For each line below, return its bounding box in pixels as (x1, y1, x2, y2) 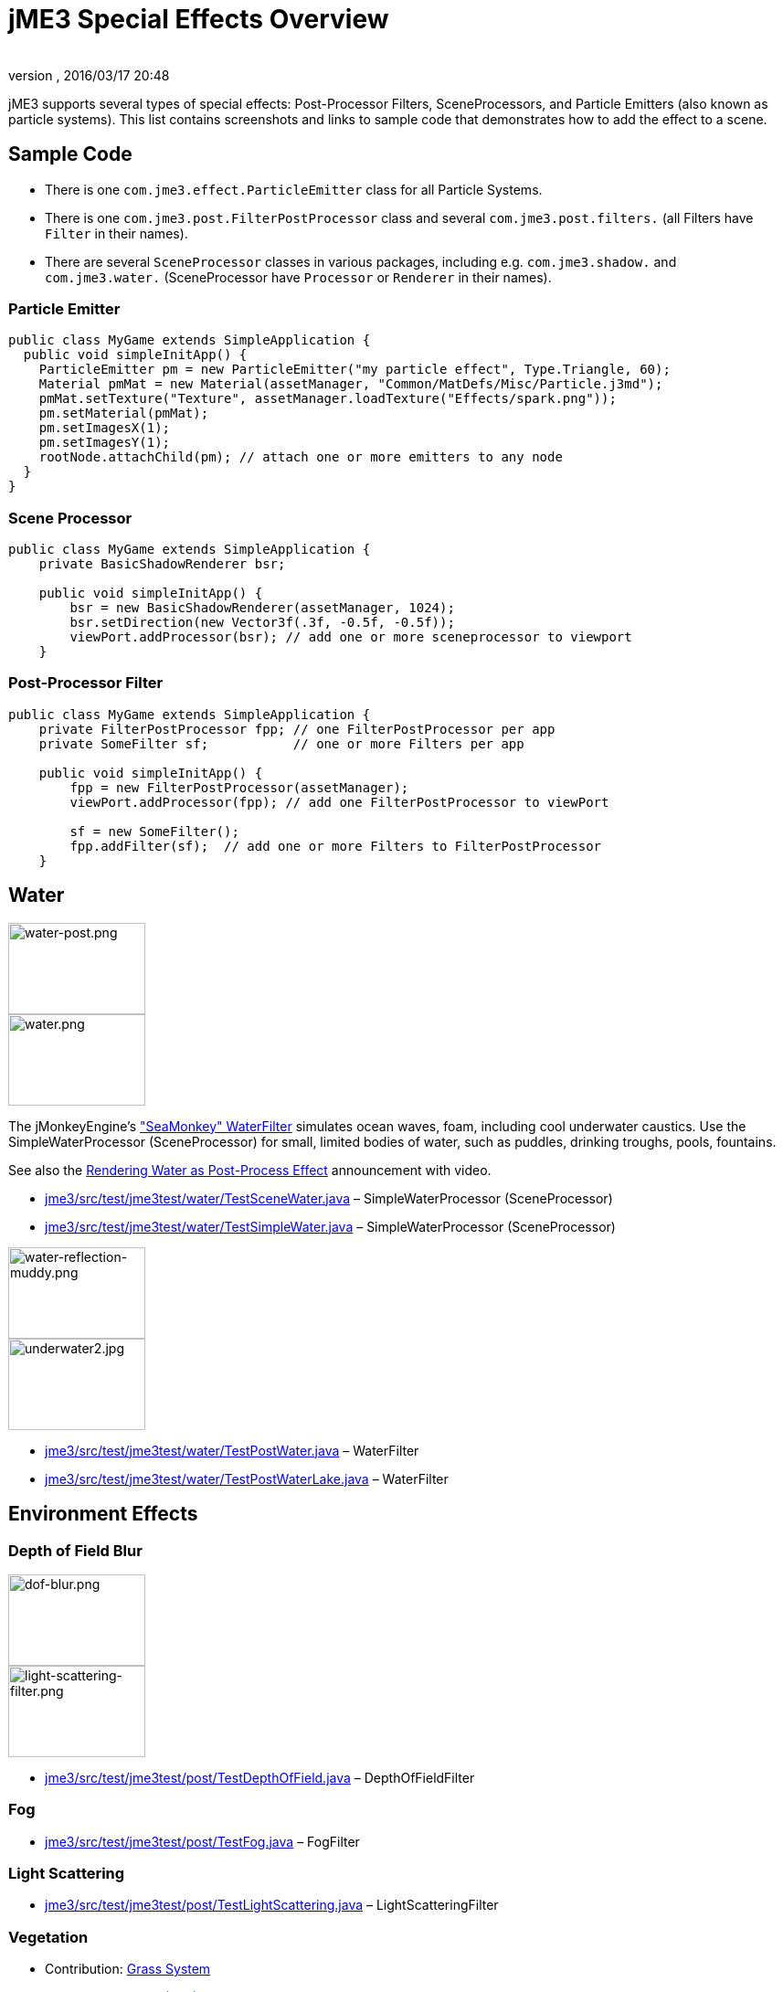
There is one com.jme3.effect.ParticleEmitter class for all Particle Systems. (45, 181, 543, 197)
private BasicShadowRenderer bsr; (38, 556, 286, 572)
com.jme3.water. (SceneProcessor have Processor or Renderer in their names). (45, 269, 552, 285)
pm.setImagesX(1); (38, 420, 171, 436)
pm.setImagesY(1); (38, 435, 171, 450)
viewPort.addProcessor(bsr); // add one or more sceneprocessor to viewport (69, 630, 632, 645)
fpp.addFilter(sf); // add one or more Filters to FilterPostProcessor (69, 838, 602, 853)
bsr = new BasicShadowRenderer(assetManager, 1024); (69, 600, 455, 616)
